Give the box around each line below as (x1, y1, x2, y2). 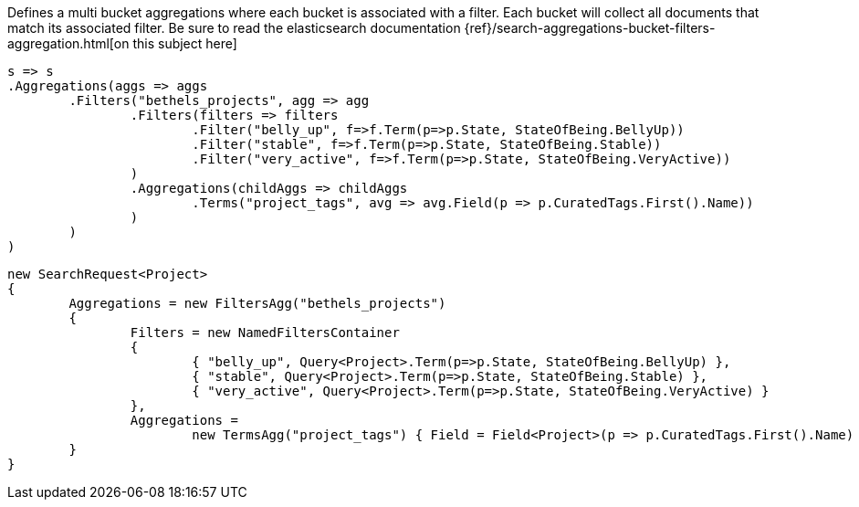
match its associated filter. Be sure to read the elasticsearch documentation (7, 20, 461, 36)
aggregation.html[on (7, 36, 130, 51)
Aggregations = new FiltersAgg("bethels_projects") (68, 296, 446, 311)
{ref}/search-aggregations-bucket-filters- (464, 20, 716, 36)
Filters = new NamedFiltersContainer (130, 325, 400, 340)
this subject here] (132, 36, 237, 51)
